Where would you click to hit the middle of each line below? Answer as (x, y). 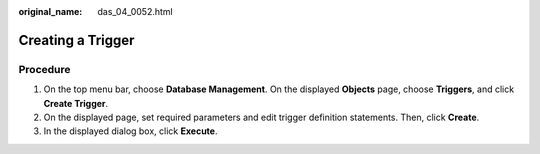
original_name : (50, 11)
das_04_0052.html (135, 11)
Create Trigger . (76, 103)
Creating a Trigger (76, 40)
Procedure (44, 69)
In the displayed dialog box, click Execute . (130, 131)
